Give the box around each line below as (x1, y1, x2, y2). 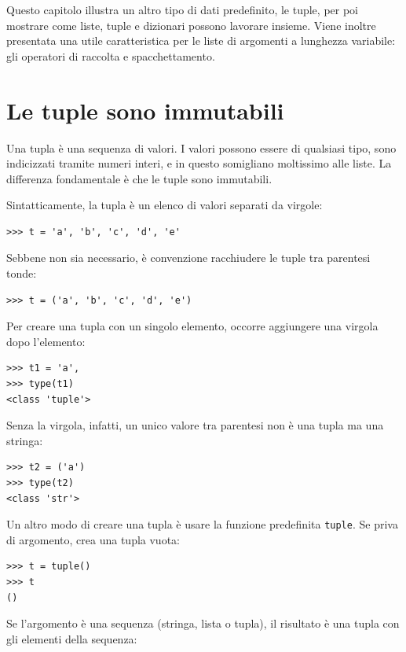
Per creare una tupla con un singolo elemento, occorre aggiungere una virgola (6, 318, 379, 334)
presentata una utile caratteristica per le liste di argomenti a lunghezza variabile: (6, 32, 396, 49)
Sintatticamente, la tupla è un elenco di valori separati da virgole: (6, 197, 323, 213)
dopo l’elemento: (6, 333, 86, 349)
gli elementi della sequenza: (6, 630, 137, 646)
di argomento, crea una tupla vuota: (6, 531, 180, 547)
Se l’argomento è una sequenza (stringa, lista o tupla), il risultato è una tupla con (6, 615, 400, 632)
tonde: (6, 265, 37, 282)
